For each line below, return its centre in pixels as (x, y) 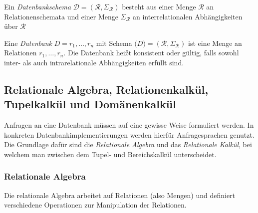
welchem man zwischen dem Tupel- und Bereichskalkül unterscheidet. (110, 154)
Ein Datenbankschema (38, 6)
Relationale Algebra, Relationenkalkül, (106, 89)
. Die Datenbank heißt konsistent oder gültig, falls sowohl (151, 53)
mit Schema (114, 43)
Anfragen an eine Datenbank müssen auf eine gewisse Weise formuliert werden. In (129, 125)
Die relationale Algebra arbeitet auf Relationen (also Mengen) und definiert (120, 195)
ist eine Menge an (215, 43)
